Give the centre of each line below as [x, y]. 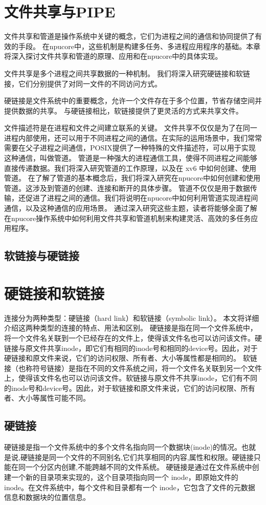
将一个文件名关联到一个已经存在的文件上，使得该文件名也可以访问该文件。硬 [133, 337]
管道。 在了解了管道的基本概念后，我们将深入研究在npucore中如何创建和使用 [132, 178]
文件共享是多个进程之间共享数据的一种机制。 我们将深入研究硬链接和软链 [127, 73]
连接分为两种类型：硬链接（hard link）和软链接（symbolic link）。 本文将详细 [132, 317]
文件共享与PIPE [60, 12]
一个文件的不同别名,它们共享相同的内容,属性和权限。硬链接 [155, 457]
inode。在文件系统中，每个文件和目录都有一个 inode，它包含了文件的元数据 [130, 487]
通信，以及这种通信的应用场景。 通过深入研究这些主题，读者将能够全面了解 [131, 208]
